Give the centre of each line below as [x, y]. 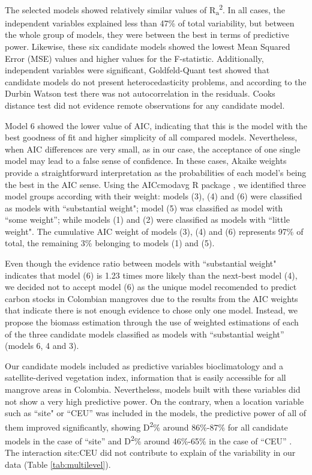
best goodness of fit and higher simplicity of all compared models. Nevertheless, [151, 137]
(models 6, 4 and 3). [42, 346]
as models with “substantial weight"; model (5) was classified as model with [144, 207]
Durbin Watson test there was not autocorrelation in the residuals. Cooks [140, 93]
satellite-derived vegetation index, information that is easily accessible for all [145, 377]
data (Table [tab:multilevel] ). [58, 464]
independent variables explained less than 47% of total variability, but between [150, 23]
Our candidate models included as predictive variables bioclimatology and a [144, 365]
